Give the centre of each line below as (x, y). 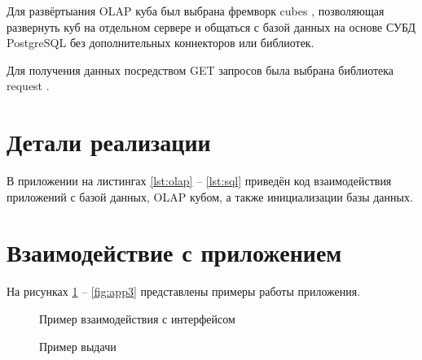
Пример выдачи (78, 346)
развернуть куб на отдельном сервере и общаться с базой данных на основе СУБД (211, 26)
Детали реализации (109, 142)
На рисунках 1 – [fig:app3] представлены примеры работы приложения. (184, 291)
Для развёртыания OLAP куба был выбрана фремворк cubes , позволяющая (196, 11)
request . (28, 86)
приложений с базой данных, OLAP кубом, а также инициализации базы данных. (210, 196)
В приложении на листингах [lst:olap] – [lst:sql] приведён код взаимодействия (199, 181)
